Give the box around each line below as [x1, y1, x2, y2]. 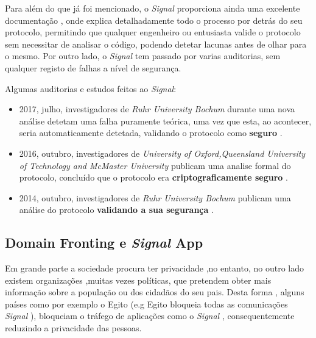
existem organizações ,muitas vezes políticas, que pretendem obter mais [5, 273, 272, 286]
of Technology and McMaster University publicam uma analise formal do [19, 159, 291, 171]
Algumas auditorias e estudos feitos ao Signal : [5, 82, 177, 95]
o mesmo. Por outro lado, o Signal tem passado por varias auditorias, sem [5, 49, 281, 62]
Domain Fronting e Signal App [5, 233, 203, 252]
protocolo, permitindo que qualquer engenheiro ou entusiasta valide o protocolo [5, 26, 301, 38]
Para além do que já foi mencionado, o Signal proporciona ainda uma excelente [5, 2, 300, 14]
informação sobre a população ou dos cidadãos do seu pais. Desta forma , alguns [5, 286, 304, 298]
